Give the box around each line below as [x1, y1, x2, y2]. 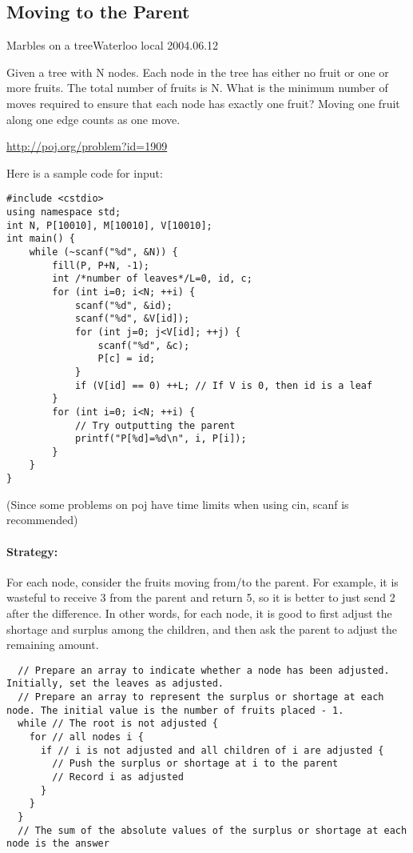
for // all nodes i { [29, 731, 144, 743]
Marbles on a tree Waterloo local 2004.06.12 [6, 37, 219, 54]
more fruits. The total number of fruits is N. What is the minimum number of [6, 79, 388, 96]
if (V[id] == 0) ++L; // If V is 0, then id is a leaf [74, 379, 373, 391]
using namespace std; [6, 206, 121, 218]
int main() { [6, 233, 75, 245]
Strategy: [6, 543, 58, 559]
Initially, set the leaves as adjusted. [6, 678, 224, 690]
